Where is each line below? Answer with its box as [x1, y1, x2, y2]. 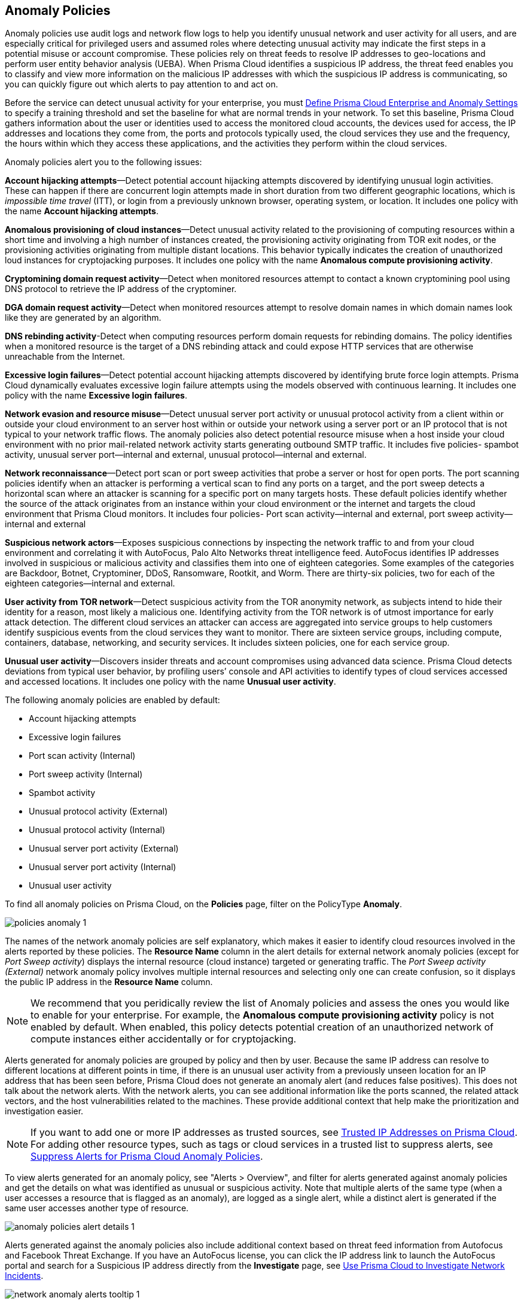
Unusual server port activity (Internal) [29, 862, 176, 873]
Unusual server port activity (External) [29, 843, 179, 854]
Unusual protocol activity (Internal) [29, 825, 165, 835]
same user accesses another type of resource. [5, 1203, 189, 1214]
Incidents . [5, 1270, 44, 1281]
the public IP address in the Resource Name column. [5, 977, 213, 987]
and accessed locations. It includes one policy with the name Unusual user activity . [5, 676, 336, 687]
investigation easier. [5, 1106, 84, 1117]
